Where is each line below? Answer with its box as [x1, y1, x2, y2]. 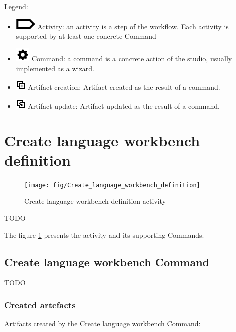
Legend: [4, 1, 28, 11]
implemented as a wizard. [16, 63, 94, 73]
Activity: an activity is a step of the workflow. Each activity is [37, 21, 229, 31]
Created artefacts [4, 298, 76, 311]
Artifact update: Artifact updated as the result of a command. [28, 100, 220, 111]
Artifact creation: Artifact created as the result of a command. [28, 82, 220, 92]
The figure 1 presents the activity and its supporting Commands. [4, 229, 204, 240]
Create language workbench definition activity [24, 196, 166, 206]
